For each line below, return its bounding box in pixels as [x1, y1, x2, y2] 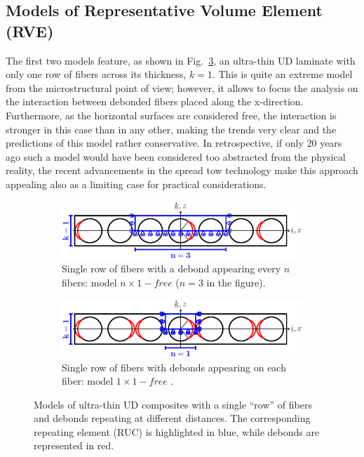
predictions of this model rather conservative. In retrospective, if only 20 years [6, 135, 342, 150]
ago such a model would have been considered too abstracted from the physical [6, 149, 346, 164]
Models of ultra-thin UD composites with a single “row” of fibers [34, 397, 312, 411]
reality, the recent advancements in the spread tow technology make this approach [6, 163, 358, 178]
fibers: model [62, 275, 117, 290]
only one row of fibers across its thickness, [6, 67, 187, 81]
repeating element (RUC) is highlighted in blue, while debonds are [34, 424, 320, 439]
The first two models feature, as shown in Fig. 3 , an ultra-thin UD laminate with [6, 53, 356, 67]
